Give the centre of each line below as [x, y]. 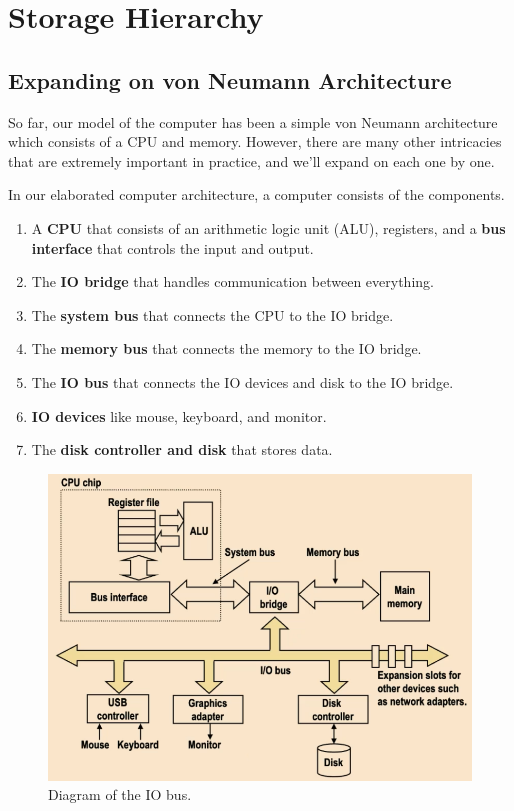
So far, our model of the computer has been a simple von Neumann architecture [253, 121]
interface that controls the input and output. [172, 247]
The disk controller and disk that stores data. [182, 449]
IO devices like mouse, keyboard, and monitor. [179, 415]
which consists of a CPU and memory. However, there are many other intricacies [255, 141]
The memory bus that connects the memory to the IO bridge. [226, 348]
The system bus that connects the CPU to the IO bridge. [212, 314]
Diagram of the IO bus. [120, 794]
